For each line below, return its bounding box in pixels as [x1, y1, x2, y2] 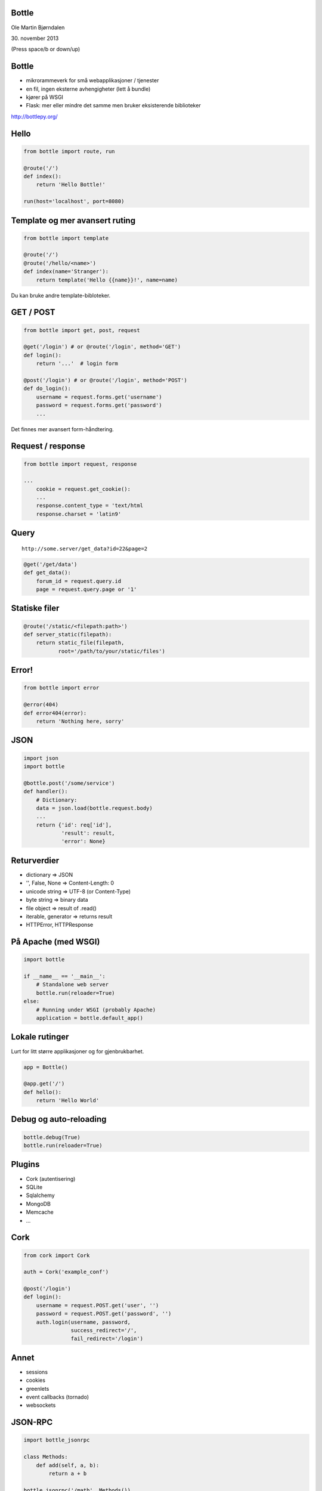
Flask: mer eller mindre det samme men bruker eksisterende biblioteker [26, 102, 201, 109]
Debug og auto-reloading [11, 1114, 107, 1124]
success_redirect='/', [70, 1327, 137, 1334]
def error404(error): [23, 710, 87, 716]
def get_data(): [23, 570, 72, 576]
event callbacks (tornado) [26, 1393, 89, 1401]
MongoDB [26, 1200, 51, 1207]
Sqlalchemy [26, 1192, 55, 1199]
